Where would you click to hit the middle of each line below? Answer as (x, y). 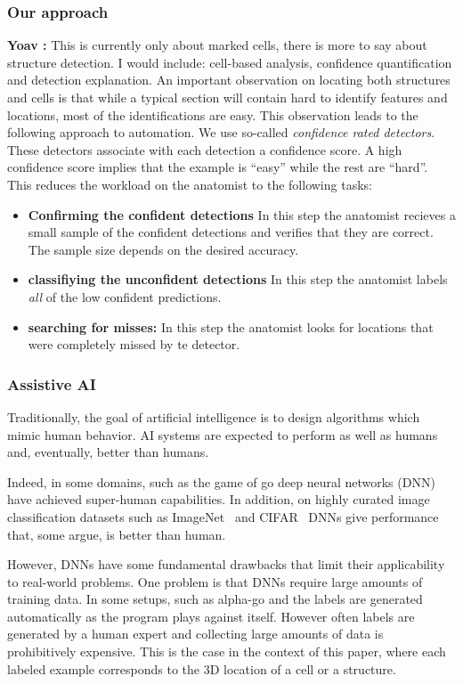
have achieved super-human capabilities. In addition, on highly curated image (219, 499)
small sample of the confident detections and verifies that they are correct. (231, 232)
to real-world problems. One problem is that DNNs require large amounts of (215, 581)
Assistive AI (52, 383)
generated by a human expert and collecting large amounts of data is (195, 634)
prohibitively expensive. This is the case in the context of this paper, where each (227, 651)
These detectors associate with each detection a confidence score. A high (205, 149)
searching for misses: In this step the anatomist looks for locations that (231, 326)
